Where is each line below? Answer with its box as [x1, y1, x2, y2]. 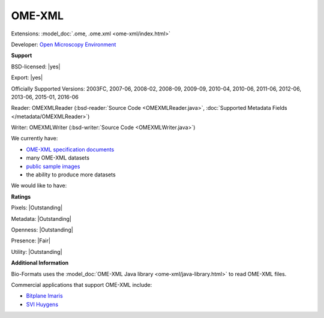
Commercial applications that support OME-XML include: [11, 281, 152, 288]
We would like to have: [11, 182, 67, 189]
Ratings [11, 193, 31, 200]
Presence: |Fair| [11, 237, 51, 244]
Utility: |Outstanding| [11, 248, 62, 255]
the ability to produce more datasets [26, 171, 116, 178]
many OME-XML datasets [26, 154, 90, 161]
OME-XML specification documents [26, 146, 115, 153]
